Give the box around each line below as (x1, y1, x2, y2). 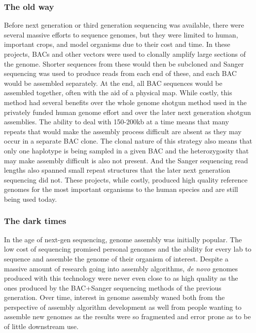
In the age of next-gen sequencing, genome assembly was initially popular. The (4, 234, 242, 244)
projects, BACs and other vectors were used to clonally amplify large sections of (4, 49, 246, 59)
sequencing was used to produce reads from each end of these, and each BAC (4, 68, 237, 78)
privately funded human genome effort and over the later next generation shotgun (4, 107, 251, 117)
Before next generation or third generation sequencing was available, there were (4, 20, 244, 30)
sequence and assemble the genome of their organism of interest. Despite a (4, 253, 228, 263)
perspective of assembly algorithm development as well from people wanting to (4, 301, 242, 312)
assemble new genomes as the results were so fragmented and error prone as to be (4, 311, 251, 322)
